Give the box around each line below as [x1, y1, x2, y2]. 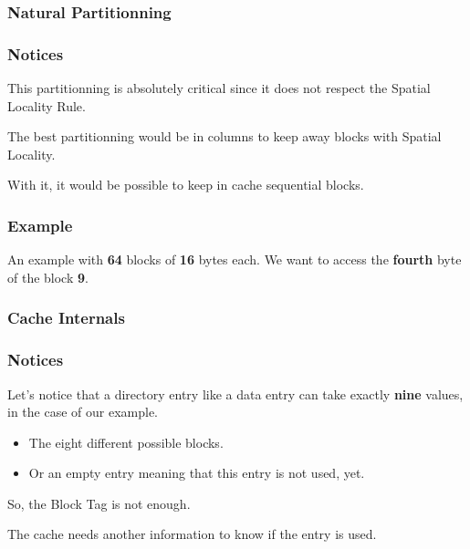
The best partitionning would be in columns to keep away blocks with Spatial [7, 127, 442, 146]
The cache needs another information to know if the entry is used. [7, 524, 377, 544]
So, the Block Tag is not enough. [7, 493, 191, 513]
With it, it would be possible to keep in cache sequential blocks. [7, 175, 364, 194]
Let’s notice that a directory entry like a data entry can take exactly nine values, [7, 384, 464, 403]
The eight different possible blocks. [28, 432, 224, 451]
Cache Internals [7, 306, 125, 329]
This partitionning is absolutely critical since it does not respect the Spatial [7, 78, 431, 98]
